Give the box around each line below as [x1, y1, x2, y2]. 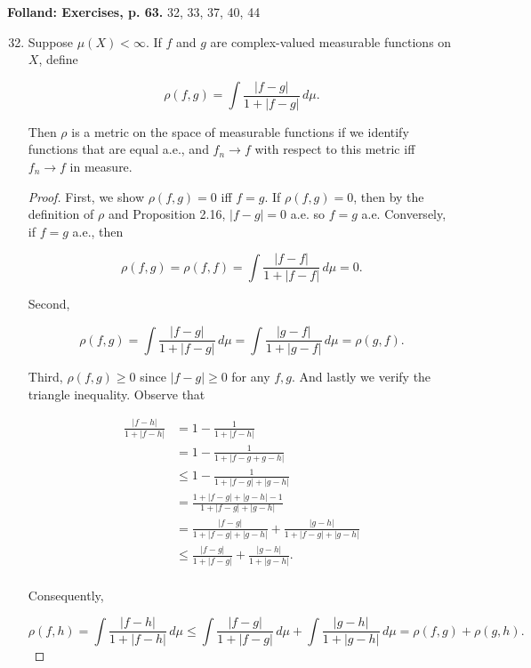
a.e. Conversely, [361, 205, 447, 223]
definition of [28, 205, 94, 223]
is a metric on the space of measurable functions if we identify [71, 122, 409, 141]
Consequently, [28, 585, 104, 604]
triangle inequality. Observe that [28, 384, 205, 403]
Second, [28, 294, 70, 313]
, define [38, 50, 78, 68]
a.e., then [72, 221, 124, 240]
